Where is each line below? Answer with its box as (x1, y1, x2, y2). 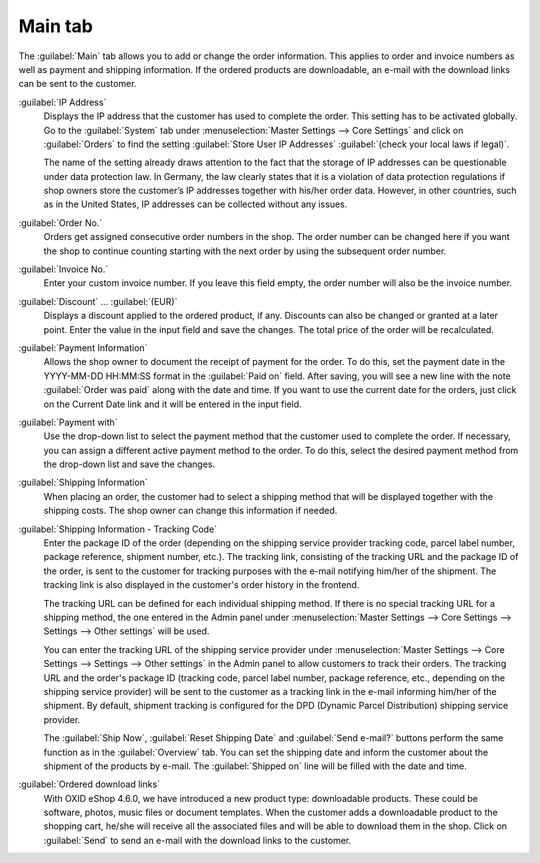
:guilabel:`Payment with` (18, 416, 119, 428)
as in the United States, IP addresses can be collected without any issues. (43, 198, 348, 210)
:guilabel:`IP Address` (18, 96, 107, 108)
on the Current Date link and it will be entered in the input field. (43, 398, 302, 410)
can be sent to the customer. (18, 78, 137, 90)
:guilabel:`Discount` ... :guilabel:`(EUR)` (18, 295, 178, 307)
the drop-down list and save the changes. (43, 458, 215, 470)
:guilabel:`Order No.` (18, 216, 103, 229)
